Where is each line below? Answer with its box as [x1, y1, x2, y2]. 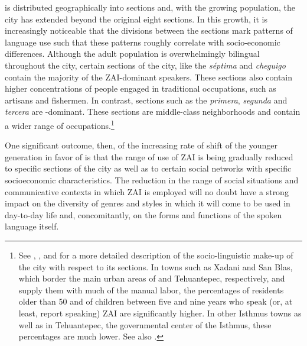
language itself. [5, 220, 59, 232]
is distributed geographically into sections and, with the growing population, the [5, 1, 296, 13]
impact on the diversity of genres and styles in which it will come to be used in [5, 197, 290, 209]
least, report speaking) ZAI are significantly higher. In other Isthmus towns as [18, 306, 302, 319]
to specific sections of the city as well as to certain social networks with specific [5, 162, 292, 174]
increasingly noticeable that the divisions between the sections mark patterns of [5, 24, 293, 37]
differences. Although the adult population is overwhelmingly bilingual [5, 47, 260, 60]
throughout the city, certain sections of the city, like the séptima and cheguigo [5, 59, 286, 71]
